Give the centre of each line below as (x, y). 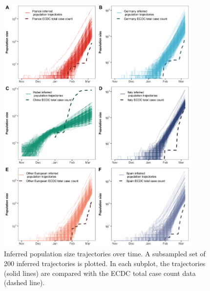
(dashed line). (24, 282)
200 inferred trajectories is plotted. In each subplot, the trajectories (105, 263)
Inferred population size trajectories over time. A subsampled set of (105, 254)
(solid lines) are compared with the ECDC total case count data (100, 273)
